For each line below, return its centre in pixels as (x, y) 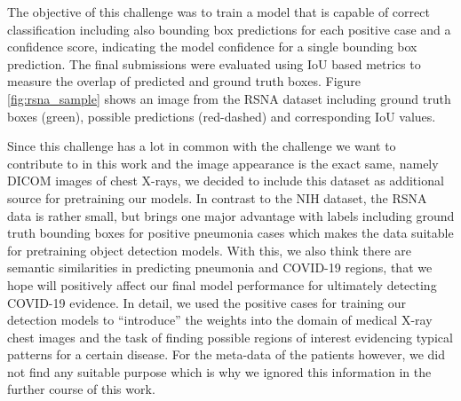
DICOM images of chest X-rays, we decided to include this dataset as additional (226, 181)
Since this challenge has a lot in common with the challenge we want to (202, 146)
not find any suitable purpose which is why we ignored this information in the (219, 371)
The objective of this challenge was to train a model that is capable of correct (219, 12)
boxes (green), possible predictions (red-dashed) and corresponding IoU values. (222, 116)
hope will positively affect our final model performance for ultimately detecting (222, 284)
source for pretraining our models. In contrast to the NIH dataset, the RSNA (217, 197)
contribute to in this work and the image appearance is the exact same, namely (223, 163)
